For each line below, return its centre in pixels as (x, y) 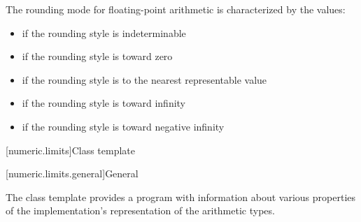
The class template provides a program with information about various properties (181, 197)
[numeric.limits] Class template (70, 150)
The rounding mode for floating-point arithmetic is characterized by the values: (176, 9)
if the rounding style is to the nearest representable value (144, 79)
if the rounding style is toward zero (97, 56)
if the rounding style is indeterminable (104, 32)
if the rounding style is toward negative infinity (123, 126)
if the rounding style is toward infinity (104, 103)
